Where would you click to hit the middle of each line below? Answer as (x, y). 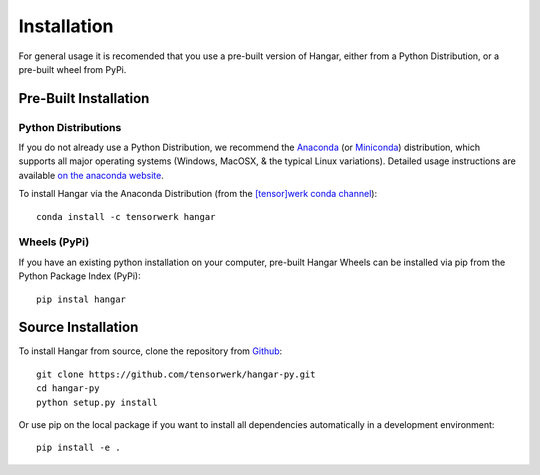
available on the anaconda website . (91, 175)
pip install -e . (78, 448)
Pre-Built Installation (84, 98)
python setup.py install (97, 402)
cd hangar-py (68, 388)
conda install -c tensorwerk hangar (126, 216)
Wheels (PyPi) (54, 242)
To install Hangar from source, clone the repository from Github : (150, 351)
